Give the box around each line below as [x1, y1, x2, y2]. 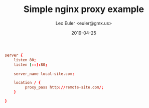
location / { [14, 80, 41, 85]
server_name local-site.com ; [14, 71, 75, 76]
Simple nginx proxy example [24, 4, 144, 15]
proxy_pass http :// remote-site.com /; [25, 85, 104, 90]
